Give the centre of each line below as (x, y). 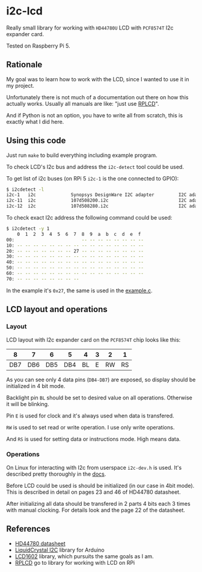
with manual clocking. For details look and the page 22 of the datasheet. (96, 510)
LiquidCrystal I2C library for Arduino (60, 550)
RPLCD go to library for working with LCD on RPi (75, 562)
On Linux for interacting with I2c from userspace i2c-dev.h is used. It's (94, 467)
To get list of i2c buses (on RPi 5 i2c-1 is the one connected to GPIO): (93, 178)
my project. (20, 85)
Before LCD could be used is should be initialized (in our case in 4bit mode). (100, 485)
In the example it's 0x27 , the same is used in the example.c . (79, 291)
